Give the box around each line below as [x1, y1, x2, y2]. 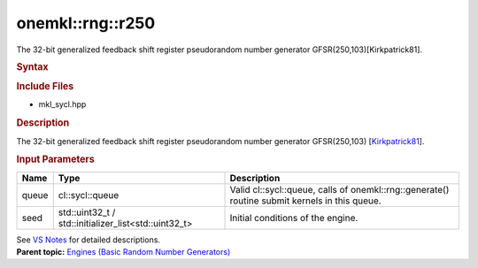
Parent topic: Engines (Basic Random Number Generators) [16, 246, 231, 257]
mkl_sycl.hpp [38, 99, 87, 110]
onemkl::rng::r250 [16, 13, 156, 33]
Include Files [16, 80, 74, 93]
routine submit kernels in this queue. [229, 195, 382, 207]
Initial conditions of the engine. [229, 211, 358, 224]
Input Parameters [16, 153, 95, 165]
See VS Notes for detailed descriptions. [16, 234, 161, 245]
